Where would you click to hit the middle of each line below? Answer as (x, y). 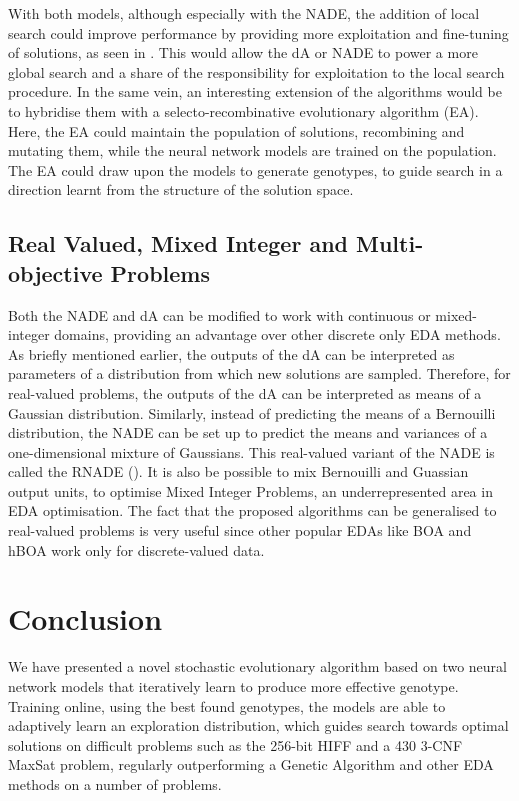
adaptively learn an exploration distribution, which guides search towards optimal (258, 725)
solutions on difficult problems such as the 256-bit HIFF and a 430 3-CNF (235, 744)
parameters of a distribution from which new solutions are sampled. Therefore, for (259, 373)
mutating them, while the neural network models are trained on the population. (252, 150)
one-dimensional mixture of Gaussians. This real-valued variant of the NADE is (251, 451)
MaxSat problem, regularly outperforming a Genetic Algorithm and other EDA (251, 764)
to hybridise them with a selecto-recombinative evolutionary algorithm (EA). (243, 110)
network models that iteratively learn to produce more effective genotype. (233, 685)
